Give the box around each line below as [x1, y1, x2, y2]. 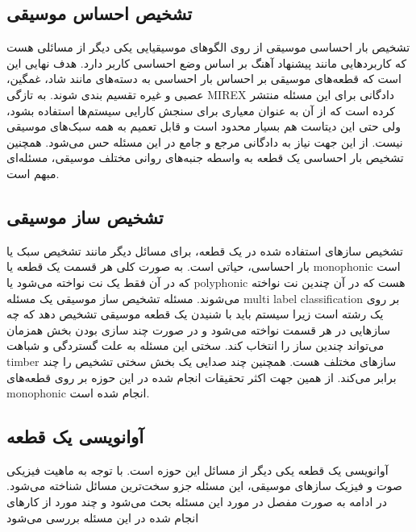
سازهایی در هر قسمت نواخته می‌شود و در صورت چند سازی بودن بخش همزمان [6, 321, 390, 338]
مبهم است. [6, 164, 60, 181]
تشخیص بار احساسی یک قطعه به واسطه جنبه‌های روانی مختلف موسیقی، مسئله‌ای [6, 149, 404, 166]
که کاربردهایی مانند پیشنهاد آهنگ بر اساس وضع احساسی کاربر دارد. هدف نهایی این [6, 54, 407, 71]
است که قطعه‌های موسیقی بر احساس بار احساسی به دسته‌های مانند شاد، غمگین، [6, 70, 401, 87]
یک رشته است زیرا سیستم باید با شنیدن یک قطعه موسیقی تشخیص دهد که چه [6, 305, 384, 322]
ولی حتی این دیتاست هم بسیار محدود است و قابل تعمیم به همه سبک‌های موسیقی [6, 118, 401, 135]
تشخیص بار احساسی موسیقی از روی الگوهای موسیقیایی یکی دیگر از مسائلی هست [6, 39, 410, 56]
